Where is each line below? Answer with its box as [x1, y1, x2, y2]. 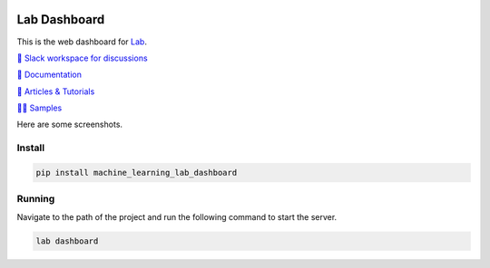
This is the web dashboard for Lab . [16, 36, 147, 47]
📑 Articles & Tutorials [16, 86, 95, 97]
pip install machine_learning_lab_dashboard [35, 167, 238, 178]
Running [16, 193, 55, 206]
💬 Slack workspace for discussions [16, 53, 149, 63]
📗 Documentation [16, 69, 82, 81]
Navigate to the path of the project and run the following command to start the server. [16, 211, 338, 222]
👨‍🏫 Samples [16, 102, 63, 113]
